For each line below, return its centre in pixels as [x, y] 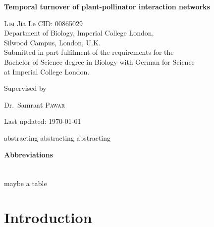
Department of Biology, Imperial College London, [79, 33]
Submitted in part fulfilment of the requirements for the [89, 52]
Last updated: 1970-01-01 [43, 121]
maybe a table [26, 183]
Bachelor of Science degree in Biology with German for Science [99, 61]
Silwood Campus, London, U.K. [52, 42]
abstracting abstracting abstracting [57, 137]
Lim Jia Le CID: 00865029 [43, 23]
